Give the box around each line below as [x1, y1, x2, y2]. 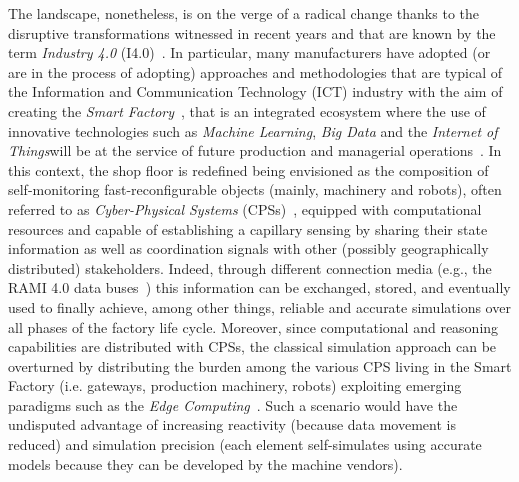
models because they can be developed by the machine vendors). [8, 453, 403, 474]
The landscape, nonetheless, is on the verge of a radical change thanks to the [8, 3, 479, 23]
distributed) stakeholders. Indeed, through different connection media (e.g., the [8, 257, 492, 278]
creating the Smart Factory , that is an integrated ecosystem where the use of [8, 100, 486, 121]
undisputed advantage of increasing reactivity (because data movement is [8, 414, 456, 435]
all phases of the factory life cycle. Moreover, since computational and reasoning [8, 316, 499, 337]
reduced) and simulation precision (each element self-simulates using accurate [8, 434, 482, 455]
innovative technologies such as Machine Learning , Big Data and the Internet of [8, 120, 498, 141]
